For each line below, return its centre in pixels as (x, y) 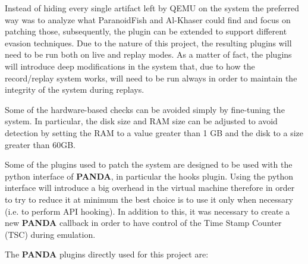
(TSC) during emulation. (50, 234)
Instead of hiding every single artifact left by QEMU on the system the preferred (152, 8)
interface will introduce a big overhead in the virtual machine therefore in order (150, 188)
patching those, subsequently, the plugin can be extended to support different (146, 31)
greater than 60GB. (40, 144)
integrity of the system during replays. (75, 89)
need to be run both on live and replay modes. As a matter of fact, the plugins (148, 54)
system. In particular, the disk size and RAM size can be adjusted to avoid (141, 121)
